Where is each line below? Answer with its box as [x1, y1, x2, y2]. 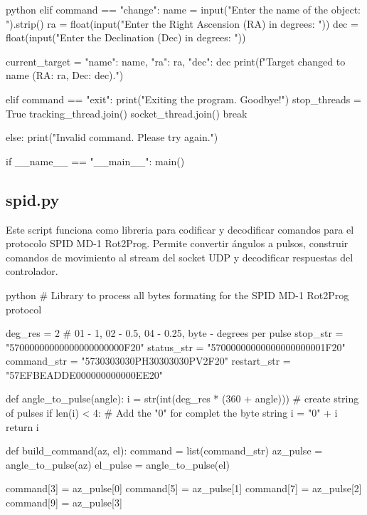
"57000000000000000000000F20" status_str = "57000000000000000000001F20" [6, 339, 346, 354]
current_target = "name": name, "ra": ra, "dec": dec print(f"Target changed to [6, 53, 346, 68]
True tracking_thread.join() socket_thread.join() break [6, 105, 248, 120]
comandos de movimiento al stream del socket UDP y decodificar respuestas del [6, 249, 353, 264]
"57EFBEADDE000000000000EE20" [6, 367, 164, 382]
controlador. [6, 264, 58, 279]
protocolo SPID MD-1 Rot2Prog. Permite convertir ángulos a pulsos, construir [6, 236, 349, 251]
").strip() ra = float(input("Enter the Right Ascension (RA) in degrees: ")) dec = [6, 16, 358, 31]
